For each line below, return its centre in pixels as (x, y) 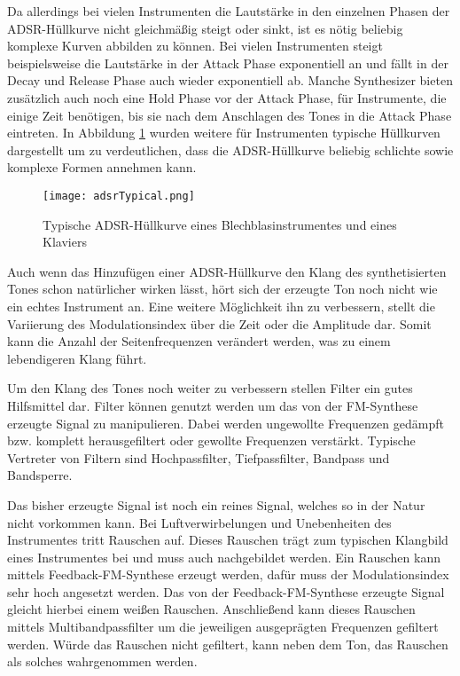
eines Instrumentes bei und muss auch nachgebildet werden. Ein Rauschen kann (224, 557)
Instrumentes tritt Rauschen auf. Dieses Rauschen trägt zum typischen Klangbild (228, 540)
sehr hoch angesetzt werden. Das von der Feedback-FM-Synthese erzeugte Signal (226, 591)
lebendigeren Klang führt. (77, 358)
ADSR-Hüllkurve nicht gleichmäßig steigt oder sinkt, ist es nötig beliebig (205, 28)
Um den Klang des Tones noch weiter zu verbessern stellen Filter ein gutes (210, 388)
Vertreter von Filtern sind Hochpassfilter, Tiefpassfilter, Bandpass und (199, 457)
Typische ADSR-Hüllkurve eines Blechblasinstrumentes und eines (220, 224)
